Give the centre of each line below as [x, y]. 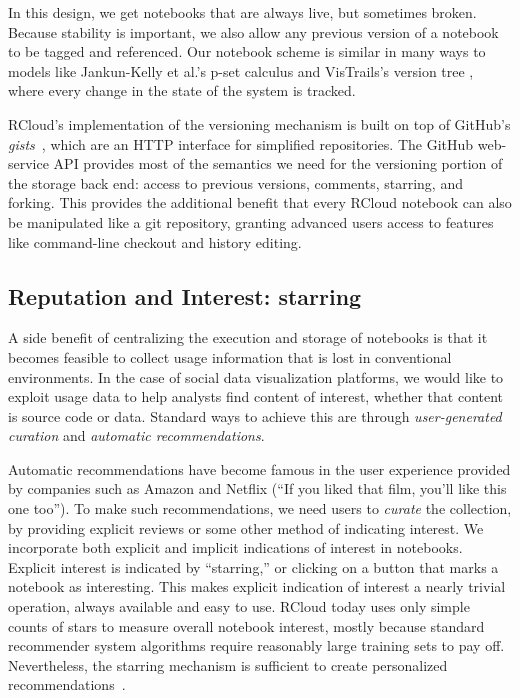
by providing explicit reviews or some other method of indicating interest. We [246, 527]
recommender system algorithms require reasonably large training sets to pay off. [256, 645]
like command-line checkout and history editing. [155, 241]
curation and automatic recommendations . [136, 435]
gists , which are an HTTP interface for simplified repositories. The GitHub [241, 143]
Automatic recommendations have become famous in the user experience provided [259, 468]
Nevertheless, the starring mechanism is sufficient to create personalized [228, 664]
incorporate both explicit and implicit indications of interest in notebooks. [235, 547]
